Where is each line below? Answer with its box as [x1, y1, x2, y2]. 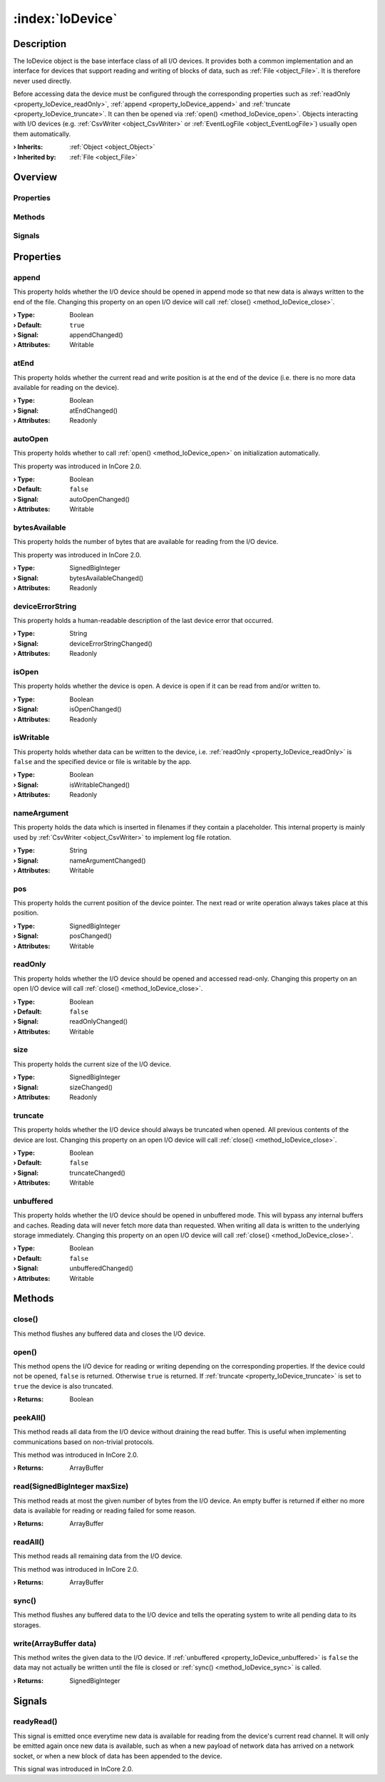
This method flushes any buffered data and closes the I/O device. [13, 1329, 206, 1338]
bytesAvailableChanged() [69, 574, 144, 582]
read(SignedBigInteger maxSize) [13, 1481, 129, 1491]
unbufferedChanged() [69, 1264, 133, 1272]
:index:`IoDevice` [13, 11, 118, 26]
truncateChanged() [69, 1168, 126, 1177]
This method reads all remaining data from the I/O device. [13, 1552, 183, 1560]
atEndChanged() [69, 406, 118, 415]
